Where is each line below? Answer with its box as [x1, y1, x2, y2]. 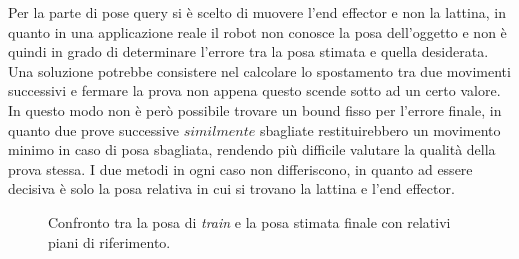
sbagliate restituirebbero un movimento [259, 119, 501, 140]
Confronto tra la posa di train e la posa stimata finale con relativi [48, 211, 451, 232]
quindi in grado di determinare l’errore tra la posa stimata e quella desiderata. [8, 41, 489, 62]
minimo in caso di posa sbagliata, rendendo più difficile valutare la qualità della [8, 139, 496, 160]
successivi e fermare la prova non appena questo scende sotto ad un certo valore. [8, 80, 501, 101]
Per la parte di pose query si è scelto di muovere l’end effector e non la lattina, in [8, 2, 506, 22]
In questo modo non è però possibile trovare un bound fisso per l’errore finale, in [8, 99, 502, 120]
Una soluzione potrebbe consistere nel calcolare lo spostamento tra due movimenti [8, 60, 511, 81]
